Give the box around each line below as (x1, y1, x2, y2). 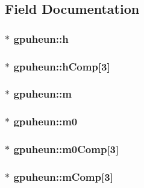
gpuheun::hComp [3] (13, 58, 110, 74)
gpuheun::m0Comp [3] (13, 142, 119, 157)
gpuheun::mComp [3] (13, 169, 113, 184)
